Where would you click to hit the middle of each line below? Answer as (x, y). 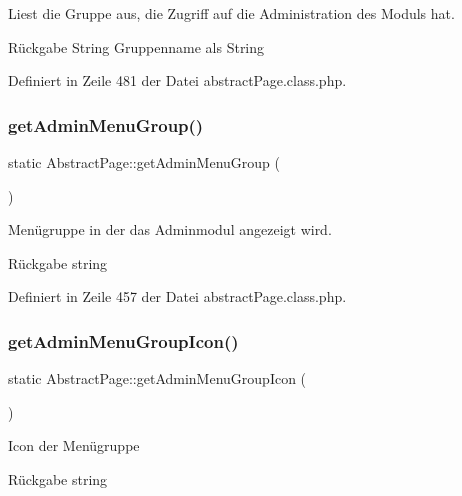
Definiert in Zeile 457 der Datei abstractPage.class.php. (177, 296)
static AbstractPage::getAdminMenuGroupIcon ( (157, 378)
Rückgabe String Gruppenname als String (136, 46)
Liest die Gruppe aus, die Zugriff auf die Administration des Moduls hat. (231, 13)
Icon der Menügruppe (74, 445)
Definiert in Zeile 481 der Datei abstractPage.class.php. (177, 80)
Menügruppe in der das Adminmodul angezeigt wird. (170, 229)
